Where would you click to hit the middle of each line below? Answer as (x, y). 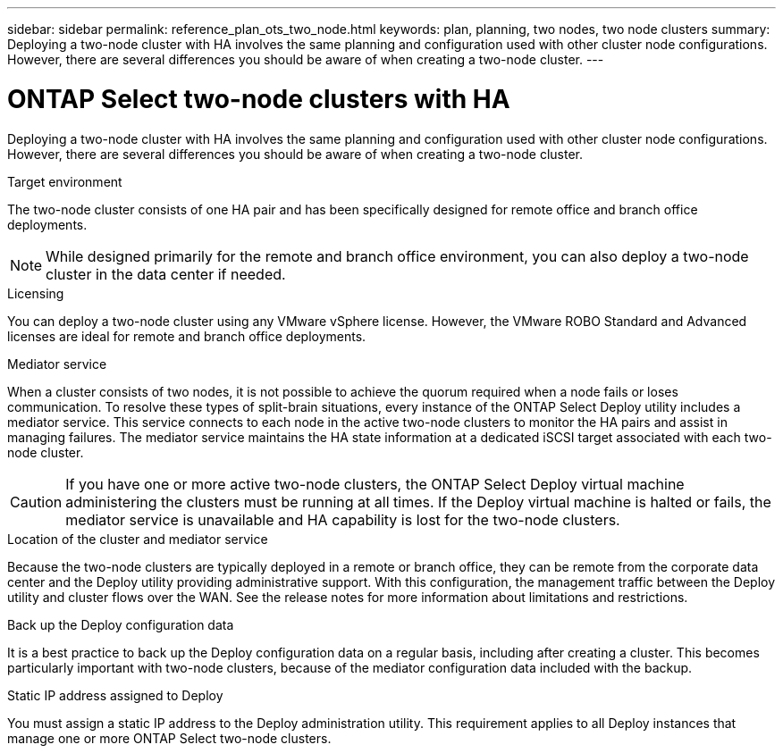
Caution (36, 502)
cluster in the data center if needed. (166, 274)
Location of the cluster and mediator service (138, 539)
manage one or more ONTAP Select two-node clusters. (169, 738)
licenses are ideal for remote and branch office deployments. (187, 336)
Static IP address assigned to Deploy (115, 695)
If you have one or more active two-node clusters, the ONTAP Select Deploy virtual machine (375, 484)
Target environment (65, 181)
